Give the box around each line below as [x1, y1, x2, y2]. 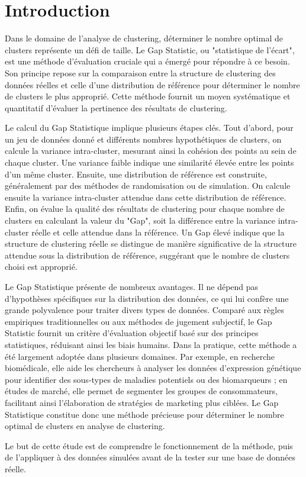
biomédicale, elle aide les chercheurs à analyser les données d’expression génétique [5, 362, 301, 374]
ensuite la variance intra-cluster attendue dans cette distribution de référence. [5, 191, 286, 203]
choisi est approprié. [5, 260, 78, 273]
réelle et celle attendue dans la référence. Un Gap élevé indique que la [31, 225, 285, 238]
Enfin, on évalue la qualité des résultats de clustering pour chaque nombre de [5, 202, 285, 215]
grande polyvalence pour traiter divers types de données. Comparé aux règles [5, 304, 284, 316]
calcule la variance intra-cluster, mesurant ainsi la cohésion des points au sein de [5, 144, 297, 157]
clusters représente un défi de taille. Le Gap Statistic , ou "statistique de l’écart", [5, 43, 295, 56]
